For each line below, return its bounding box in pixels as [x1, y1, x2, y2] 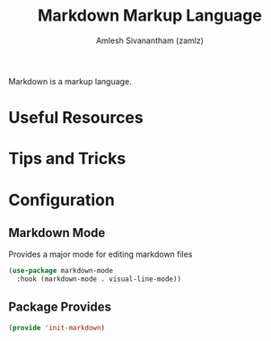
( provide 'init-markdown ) [8, 323, 105, 332]
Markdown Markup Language [38, 5, 262, 26]
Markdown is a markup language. [8, 75, 132, 86]
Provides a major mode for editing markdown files [8, 249, 193, 260]
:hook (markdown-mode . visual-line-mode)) [16, 275, 181, 284]
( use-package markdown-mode [8, 267, 114, 275]
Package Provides [8, 300, 111, 315]
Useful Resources [8, 108, 144, 128]
